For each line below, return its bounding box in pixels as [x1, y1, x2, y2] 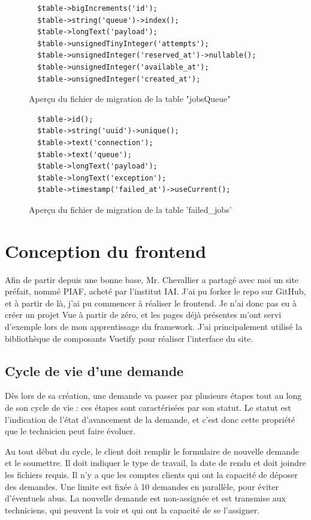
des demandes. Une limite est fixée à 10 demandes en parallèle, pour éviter [5, 480, 279, 492]
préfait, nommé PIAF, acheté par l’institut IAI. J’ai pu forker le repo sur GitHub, [5, 285, 306, 297]
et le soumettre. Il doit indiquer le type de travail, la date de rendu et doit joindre [5, 456, 306, 469]
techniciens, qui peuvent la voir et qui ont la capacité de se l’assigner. [5, 503, 260, 516]
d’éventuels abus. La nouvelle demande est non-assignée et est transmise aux [5, 492, 286, 504]
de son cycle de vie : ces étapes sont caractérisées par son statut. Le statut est [5, 401, 291, 413]
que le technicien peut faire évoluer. [5, 425, 135, 437]
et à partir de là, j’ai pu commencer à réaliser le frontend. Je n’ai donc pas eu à [5, 296, 297, 309]
